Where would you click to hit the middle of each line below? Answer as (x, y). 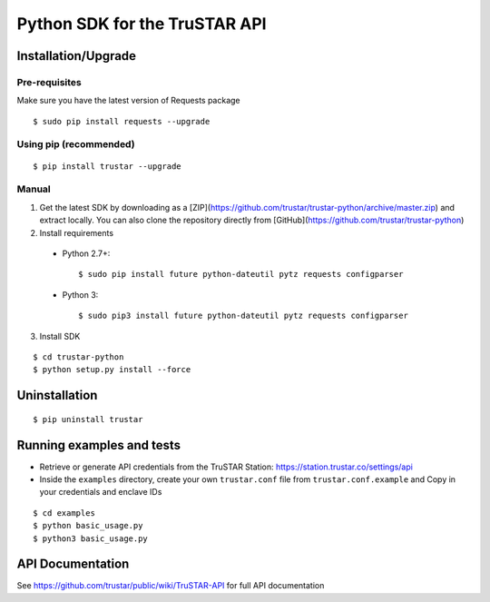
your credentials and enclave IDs (101, 492)
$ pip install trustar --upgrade (107, 166)
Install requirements (76, 232)
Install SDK (60, 336)
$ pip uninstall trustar (88, 419)
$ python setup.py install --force (112, 370)
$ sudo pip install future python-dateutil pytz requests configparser (241, 274)
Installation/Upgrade (76, 56)
